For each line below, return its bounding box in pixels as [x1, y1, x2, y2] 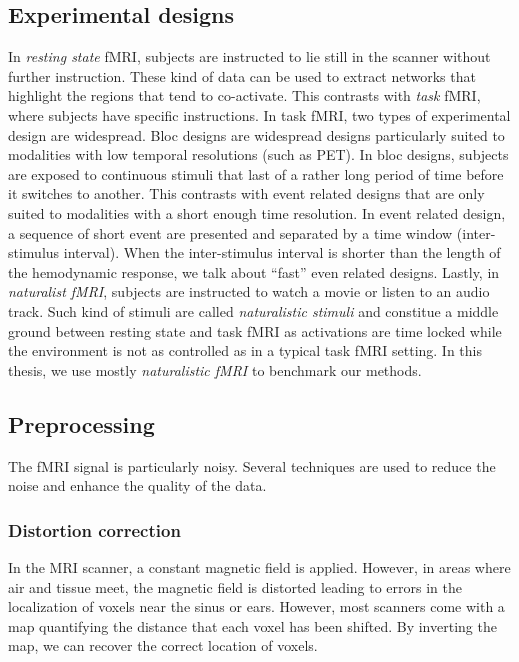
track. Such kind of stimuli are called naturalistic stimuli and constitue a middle [8, 300, 499, 321]
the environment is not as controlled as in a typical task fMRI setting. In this [8, 340, 482, 361]
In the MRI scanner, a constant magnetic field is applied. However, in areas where [8, 556, 511, 577]
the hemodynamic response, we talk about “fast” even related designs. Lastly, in [8, 261, 500, 282]
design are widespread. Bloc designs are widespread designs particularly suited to [8, 124, 505, 145]
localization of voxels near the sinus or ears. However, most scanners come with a [8, 596, 505, 617]
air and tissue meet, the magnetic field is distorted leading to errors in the [8, 576, 463, 597]
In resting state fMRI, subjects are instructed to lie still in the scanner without [8, 46, 491, 67]
